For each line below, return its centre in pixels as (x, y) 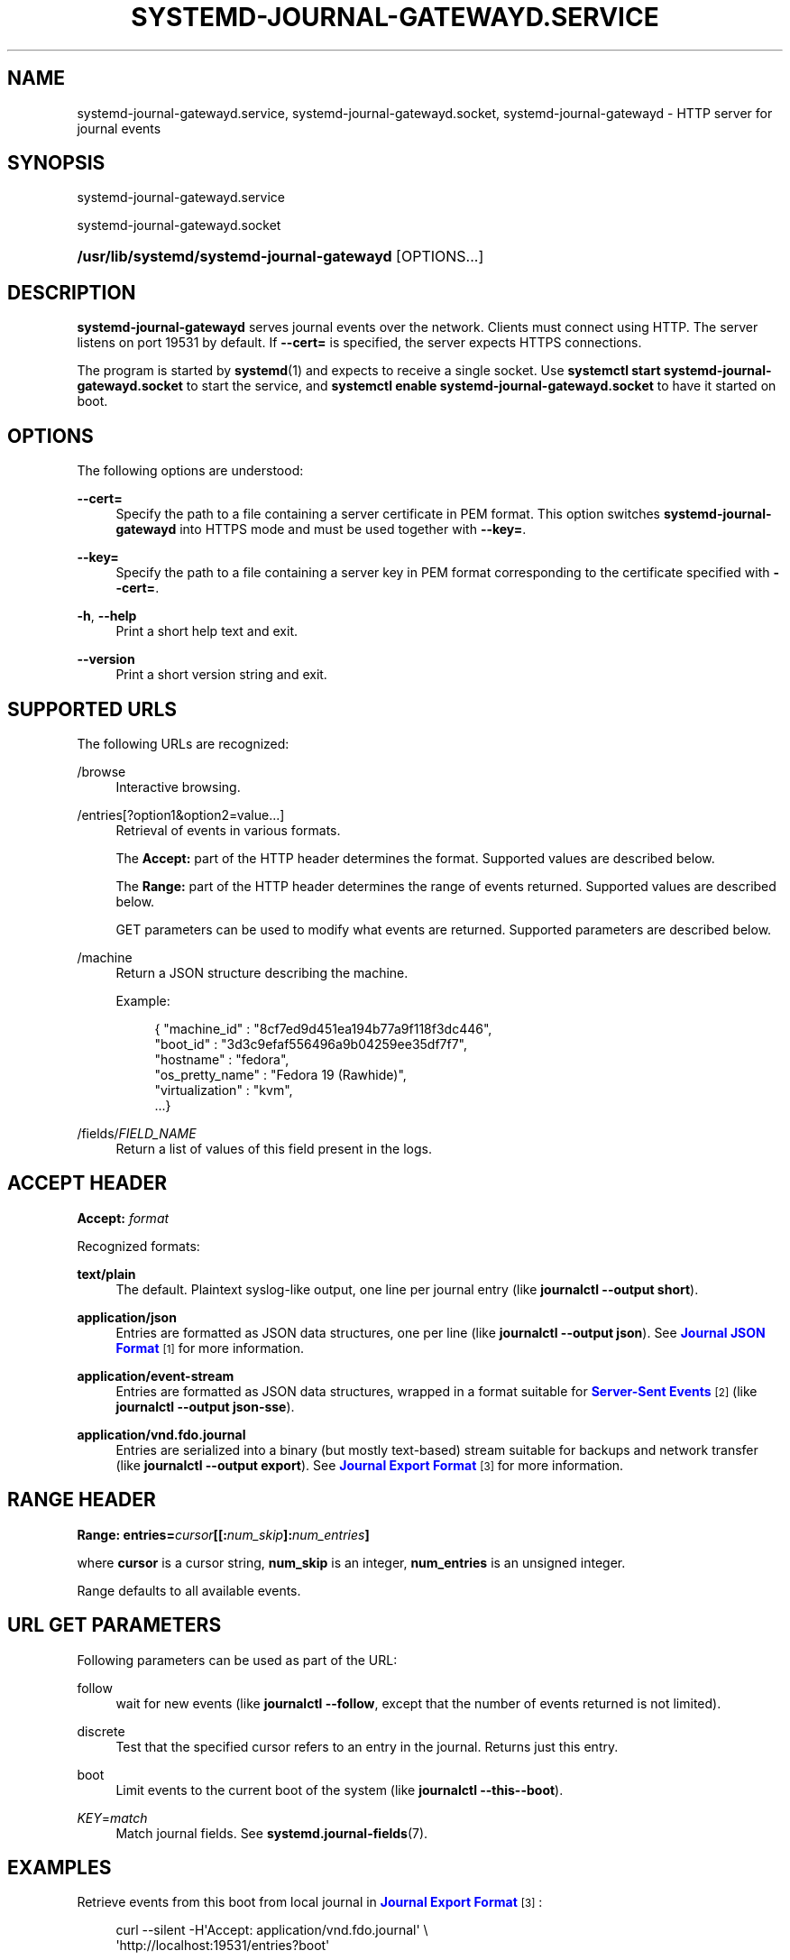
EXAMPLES (60, 1867)
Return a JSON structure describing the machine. (262, 972)
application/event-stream (156, 1376)
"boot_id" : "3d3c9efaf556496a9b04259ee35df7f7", (311, 1044)
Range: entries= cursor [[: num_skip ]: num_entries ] (223, 1534)
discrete (101, 1731)
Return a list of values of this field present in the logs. (274, 1148)
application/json (127, 1317)
